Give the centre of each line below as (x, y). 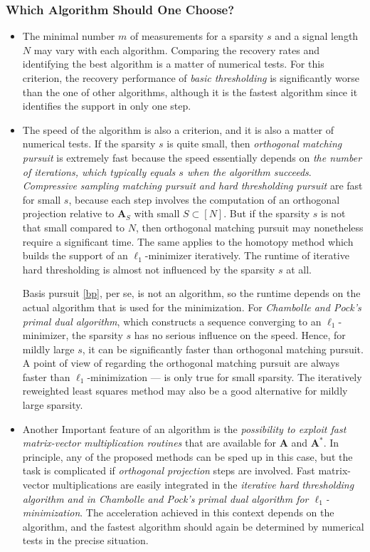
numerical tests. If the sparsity (89, 144)
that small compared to (74, 227)
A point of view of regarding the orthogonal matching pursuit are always (181, 363)
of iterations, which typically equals (99, 171)
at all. (299, 269)
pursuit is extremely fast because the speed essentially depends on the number (192, 157)
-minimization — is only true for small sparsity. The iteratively (224, 376)
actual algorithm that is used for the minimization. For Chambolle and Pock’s (192, 307)
